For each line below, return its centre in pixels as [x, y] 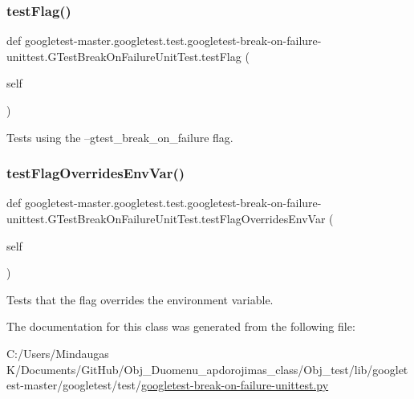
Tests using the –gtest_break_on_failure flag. [120, 137]
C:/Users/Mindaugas [58, 353]
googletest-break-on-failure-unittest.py [235, 385]
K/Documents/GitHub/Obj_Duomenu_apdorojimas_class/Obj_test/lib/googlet [207, 369]
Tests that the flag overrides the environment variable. [140, 299]
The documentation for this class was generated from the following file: [181, 326]
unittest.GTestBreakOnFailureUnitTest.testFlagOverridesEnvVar [166, 218]
